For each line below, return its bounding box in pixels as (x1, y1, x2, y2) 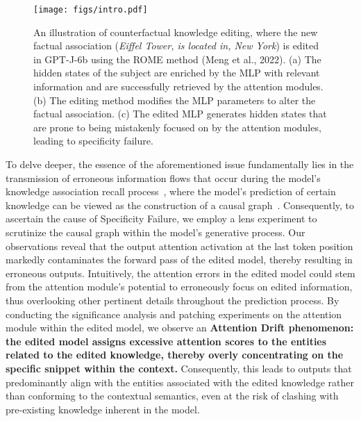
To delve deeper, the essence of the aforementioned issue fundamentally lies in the (6, 157, 354, 171)
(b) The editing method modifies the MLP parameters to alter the (33, 92, 316, 107)
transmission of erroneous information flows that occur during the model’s (6, 170, 321, 185)
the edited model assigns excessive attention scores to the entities (6, 333, 327, 348)
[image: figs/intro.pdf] (33, 5, 148, 15)
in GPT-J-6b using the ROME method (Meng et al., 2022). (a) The (33, 51, 321, 66)
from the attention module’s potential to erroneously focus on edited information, (6, 279, 353, 294)
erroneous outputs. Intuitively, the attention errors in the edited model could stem (6, 265, 355, 280)
